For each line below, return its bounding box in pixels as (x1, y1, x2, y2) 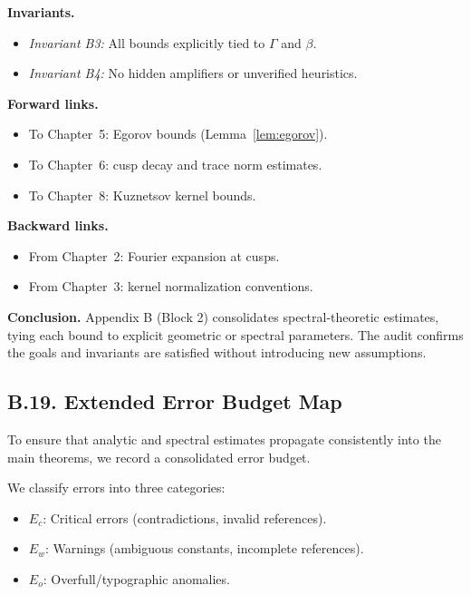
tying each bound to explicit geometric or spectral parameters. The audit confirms (7, 325, 464, 344)
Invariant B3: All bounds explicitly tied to (28, 33, 265, 52)
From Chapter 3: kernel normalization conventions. (28, 277, 313, 296)
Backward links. (7, 216, 109, 235)
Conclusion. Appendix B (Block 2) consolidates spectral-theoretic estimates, (7, 307, 439, 326)
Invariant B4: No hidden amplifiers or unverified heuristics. (28, 63, 358, 83)
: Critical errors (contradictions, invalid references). (43, 508, 327, 527)
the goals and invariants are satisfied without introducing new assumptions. (7, 343, 427, 362)
